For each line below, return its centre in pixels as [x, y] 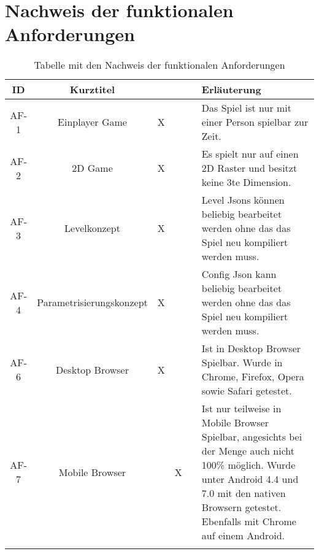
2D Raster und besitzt [249, 168]
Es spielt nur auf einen [250, 154]
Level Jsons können [243, 200]
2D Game [92, 168]
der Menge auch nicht [248, 451]
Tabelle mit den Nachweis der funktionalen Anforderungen [159, 65]
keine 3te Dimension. [246, 182]
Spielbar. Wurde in [242, 363]
